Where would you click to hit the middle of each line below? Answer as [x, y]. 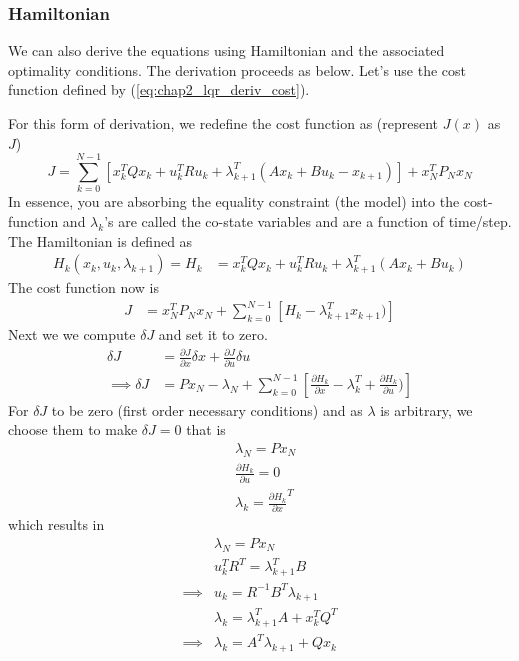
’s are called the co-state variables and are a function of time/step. [308, 220]
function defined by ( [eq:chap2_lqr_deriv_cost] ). [159, 89]
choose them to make [73, 429]
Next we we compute [72, 334]
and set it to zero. [213, 334]
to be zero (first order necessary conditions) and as [207, 409]
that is [206, 429]
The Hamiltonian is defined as [100, 240]
